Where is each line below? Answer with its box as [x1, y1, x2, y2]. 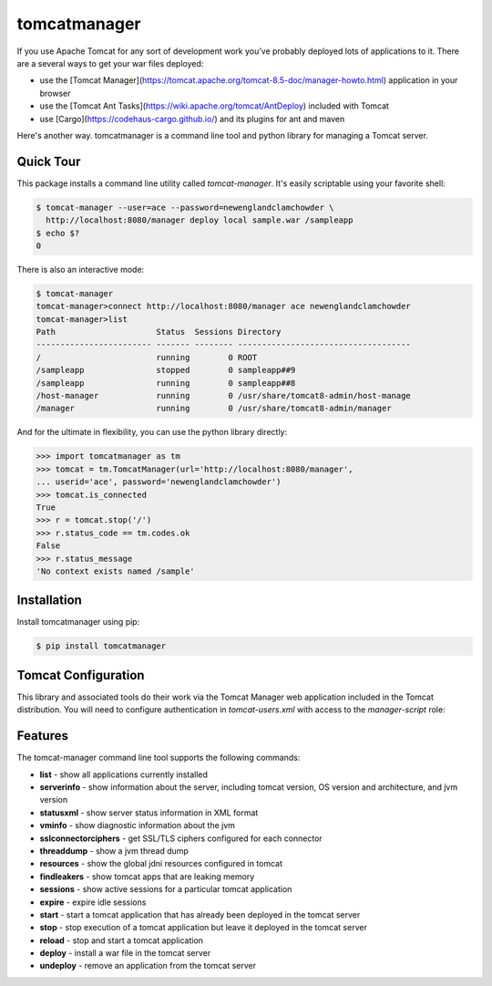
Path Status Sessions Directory [36, 327, 282, 337]
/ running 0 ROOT [36, 352, 258, 362]
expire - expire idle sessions [39, 897, 147, 908]
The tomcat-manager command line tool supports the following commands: [16, 752, 301, 763]
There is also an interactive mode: [16, 264, 145, 275]
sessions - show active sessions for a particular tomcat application [39, 884, 292, 895]
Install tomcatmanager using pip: [16, 617, 140, 628]
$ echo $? [36, 228, 80, 238]
